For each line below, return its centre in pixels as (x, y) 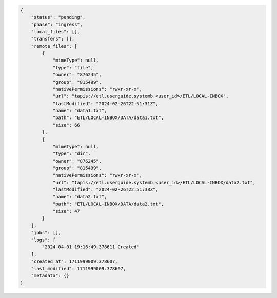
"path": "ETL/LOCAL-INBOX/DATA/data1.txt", (108, 118)
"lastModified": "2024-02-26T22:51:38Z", (105, 190)
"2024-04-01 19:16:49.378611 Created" (91, 247)
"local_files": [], (56, 32)
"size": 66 (66, 125)
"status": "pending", (58, 17)
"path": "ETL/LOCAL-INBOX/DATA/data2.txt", (108, 204)
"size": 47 (66, 211)
